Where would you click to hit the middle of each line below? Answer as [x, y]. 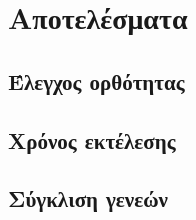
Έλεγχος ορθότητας [96, 80]
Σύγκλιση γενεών [88, 198]
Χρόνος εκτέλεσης [92, 139]
